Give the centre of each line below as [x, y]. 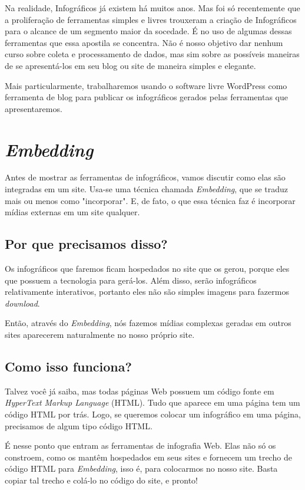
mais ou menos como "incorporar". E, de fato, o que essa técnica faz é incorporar [150, 200]
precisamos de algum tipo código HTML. [79, 425]
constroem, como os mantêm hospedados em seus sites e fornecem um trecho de [148, 457]
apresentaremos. [34, 108]
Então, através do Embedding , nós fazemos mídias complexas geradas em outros [148, 323]
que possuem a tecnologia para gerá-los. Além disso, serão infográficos [131, 280]
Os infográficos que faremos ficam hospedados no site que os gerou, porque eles [147, 269]
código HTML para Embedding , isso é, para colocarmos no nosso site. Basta [141, 468]
